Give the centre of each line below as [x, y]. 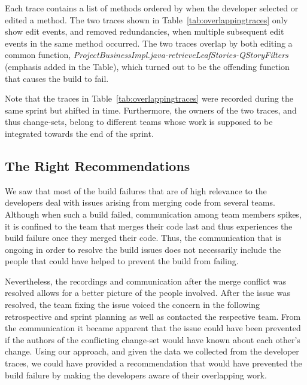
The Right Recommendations [98, 165]
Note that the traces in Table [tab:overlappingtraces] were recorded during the [149, 98]
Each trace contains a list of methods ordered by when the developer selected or [152, 8]
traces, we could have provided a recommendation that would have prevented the [153, 363]
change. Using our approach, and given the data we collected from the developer [152, 351]
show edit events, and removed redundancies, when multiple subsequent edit [145, 31]
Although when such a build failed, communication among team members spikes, [153, 214]
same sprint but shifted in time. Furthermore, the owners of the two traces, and [151, 110]
